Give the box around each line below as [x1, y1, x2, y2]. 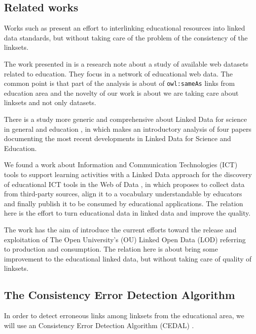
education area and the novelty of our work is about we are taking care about [4, 87, 239, 98]
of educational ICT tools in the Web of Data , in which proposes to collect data [4, 179, 245, 189]
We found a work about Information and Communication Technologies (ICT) [4, 159, 238, 170]
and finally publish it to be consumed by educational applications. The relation [4, 198, 243, 208]
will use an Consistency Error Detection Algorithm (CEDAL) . [4, 320, 194, 330]
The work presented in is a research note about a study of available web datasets [4, 58, 249, 69]
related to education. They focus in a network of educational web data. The [4, 68, 233, 78]
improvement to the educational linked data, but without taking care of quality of [4, 253, 252, 263]
